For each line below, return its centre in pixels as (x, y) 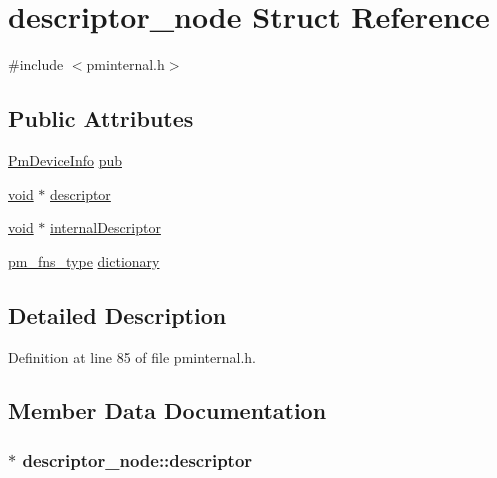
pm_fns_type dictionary (84, 260)
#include (36, 64)
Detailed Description (117, 314)
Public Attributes (101, 118)
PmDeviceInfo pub (65, 159)
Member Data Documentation (167, 410)
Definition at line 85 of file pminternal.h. (132, 356)
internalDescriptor (105, 227)
